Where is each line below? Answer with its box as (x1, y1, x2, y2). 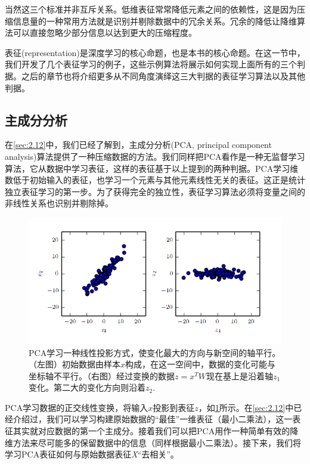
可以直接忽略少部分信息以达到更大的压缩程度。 (13, 26, 197, 39)
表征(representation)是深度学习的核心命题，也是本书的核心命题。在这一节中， (5, 46, 305, 58)
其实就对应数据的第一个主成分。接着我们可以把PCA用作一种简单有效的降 (13, 425, 299, 437)
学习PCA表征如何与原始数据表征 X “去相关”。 (5, 448, 179, 460)
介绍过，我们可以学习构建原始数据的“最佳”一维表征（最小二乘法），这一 (13, 413, 293, 425)
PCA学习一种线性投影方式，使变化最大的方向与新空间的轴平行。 (29, 346, 281, 358)
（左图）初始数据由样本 (29, 358, 120, 370)
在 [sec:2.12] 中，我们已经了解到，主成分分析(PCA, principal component (5, 138, 272, 151)
